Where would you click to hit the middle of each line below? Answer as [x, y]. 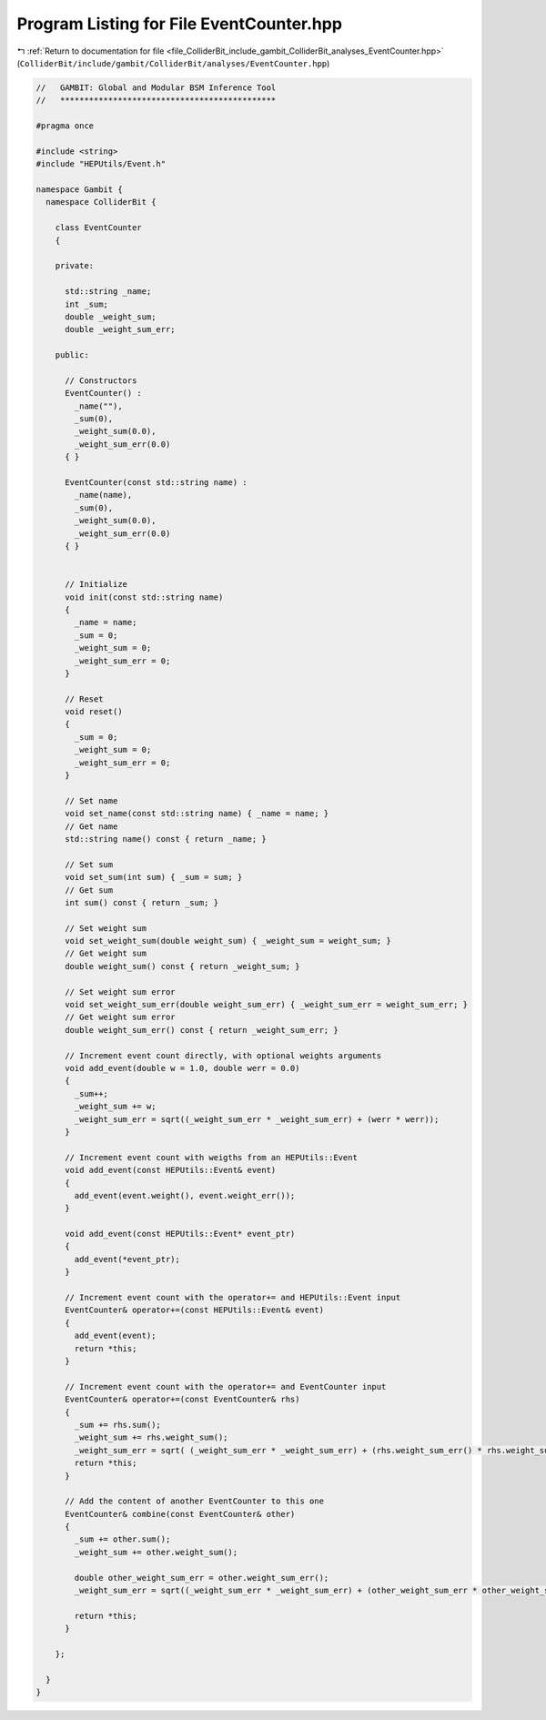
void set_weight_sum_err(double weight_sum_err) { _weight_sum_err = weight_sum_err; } [267, 1005]
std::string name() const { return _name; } [166, 839]
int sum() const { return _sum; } [142, 902]
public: [72, 355]
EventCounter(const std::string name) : [156, 483]
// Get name [91, 826]
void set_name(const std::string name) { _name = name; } [197, 814]
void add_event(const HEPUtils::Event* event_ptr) [180, 1234]
